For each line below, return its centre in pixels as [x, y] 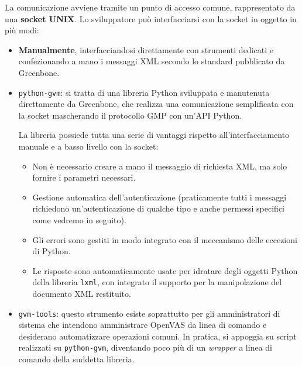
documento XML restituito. [82, 293]
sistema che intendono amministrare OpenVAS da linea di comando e [143, 325]
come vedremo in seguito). [79, 219]
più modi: [22, 30]
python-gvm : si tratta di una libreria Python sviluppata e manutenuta [144, 92]
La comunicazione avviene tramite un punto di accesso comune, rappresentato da [150, 7]
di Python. [52, 251]
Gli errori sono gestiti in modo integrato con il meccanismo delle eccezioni [165, 239]
